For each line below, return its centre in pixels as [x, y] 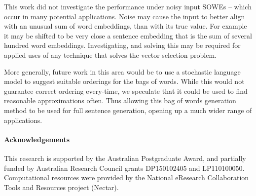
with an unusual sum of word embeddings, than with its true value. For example [126, 26]
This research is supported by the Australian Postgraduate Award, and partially [125, 158]
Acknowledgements [37, 139]
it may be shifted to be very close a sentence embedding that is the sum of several [128, 35]
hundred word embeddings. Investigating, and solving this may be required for [122, 45]
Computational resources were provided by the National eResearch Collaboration [127, 177]
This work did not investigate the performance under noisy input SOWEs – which [128, 6]
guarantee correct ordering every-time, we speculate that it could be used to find [126, 91]
